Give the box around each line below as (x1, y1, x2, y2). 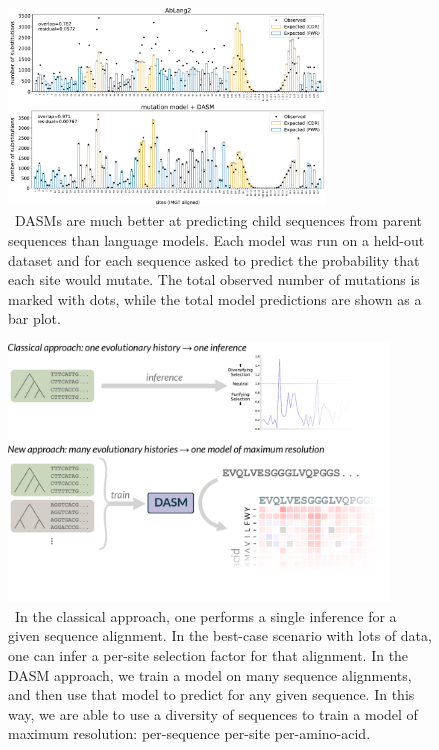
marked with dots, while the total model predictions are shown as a (8, 288, 422, 309)
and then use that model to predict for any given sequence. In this (8, 684, 415, 705)
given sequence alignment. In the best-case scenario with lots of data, (8, 625, 432, 646)
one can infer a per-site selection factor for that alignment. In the (8, 645, 409, 666)
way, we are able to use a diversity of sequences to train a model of (8, 703, 418, 724)
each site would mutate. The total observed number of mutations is (8, 269, 420, 290)
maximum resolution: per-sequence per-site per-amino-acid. (8, 723, 371, 744)
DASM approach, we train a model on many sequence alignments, (8, 664, 412, 685)
